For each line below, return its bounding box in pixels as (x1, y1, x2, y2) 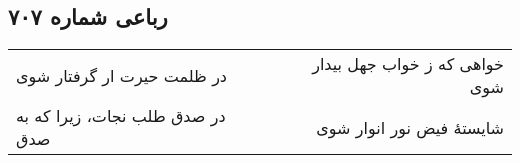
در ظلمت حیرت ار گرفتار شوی (16, 63, 227, 87)
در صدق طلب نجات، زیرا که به (16, 104, 226, 128)
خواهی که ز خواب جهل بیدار (312, 52, 504, 76)
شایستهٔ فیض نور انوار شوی (316, 115, 504, 139)
